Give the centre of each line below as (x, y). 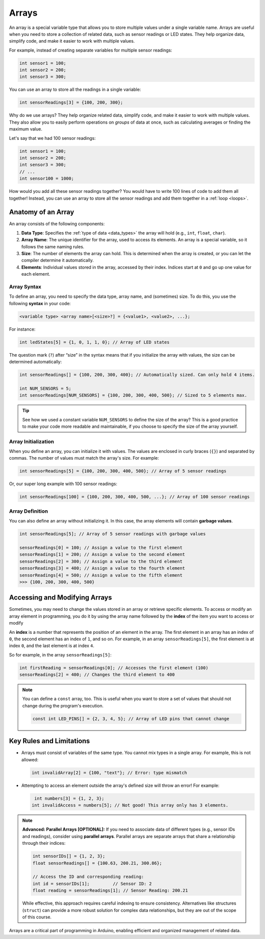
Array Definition (29, 511)
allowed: (30, 759)
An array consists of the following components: (57, 224)
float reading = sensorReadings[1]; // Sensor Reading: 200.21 (110, 891)
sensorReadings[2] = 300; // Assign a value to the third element (101, 561)
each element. (36, 274)
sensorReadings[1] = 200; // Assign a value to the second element (102, 555)
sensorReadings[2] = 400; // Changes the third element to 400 (97, 675)
